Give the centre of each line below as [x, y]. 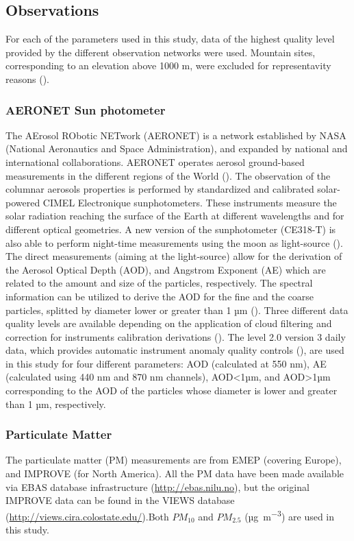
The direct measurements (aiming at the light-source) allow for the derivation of [174, 256]
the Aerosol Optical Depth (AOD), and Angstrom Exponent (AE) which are [166, 269]
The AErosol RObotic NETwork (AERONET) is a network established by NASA [176, 135]
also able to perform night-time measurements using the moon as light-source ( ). [174, 242]
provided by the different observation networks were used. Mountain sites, [161, 52]
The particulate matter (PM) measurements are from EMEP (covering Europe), [174, 460]
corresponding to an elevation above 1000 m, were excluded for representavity [168, 65]
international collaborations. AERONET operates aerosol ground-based [155, 161]
